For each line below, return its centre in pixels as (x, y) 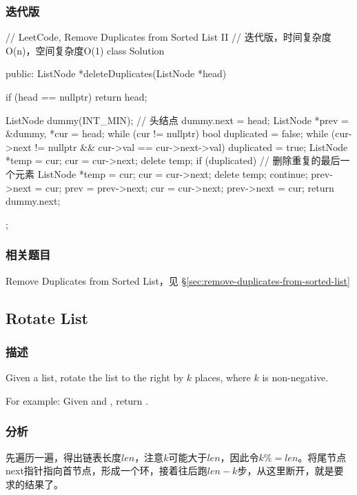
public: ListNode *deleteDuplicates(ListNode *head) (116, 73)
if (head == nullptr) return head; (76, 97)
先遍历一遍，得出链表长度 (63, 457)
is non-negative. (295, 377)
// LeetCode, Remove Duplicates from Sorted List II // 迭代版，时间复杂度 (169, 37)
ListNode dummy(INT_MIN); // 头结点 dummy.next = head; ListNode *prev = (177, 120)
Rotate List (47, 317)
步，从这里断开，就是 (286, 471)
